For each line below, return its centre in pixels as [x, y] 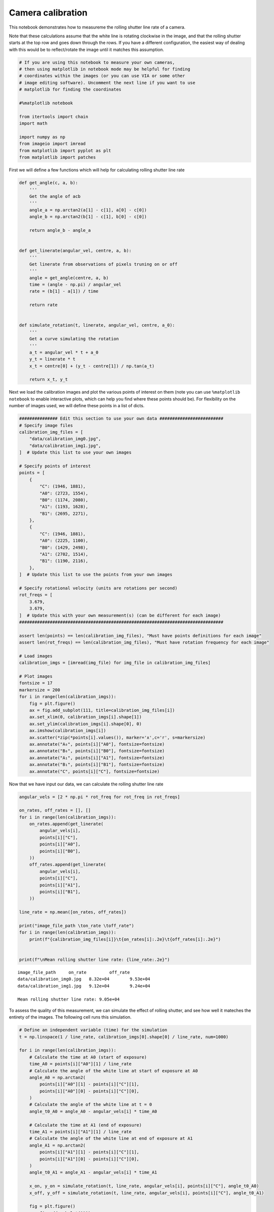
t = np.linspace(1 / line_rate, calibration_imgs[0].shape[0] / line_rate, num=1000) [124, 1037]
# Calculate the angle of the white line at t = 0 [91, 1105]
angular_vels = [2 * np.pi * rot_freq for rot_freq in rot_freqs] [99, 797]
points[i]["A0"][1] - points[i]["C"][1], [89, 1084]
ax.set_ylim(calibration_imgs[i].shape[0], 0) [86, 724]
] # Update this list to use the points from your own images [96, 575]
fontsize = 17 [36, 683]
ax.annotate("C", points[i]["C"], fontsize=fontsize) [94, 771]
